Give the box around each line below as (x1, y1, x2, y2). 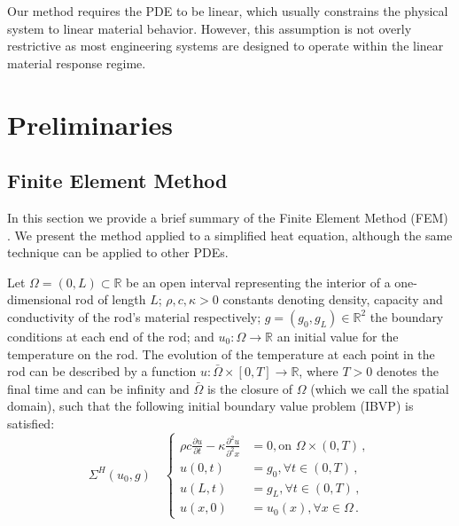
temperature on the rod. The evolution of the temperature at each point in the (7, 344, 435, 363)
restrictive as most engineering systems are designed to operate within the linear (7, 36, 444, 55)
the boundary (370, 307, 444, 326)
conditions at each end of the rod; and (7, 326, 214, 345)
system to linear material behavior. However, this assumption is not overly (7, 19, 412, 37)
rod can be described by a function (7, 362, 197, 381)
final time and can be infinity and (7, 379, 190, 397)
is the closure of (206, 379, 293, 397)
